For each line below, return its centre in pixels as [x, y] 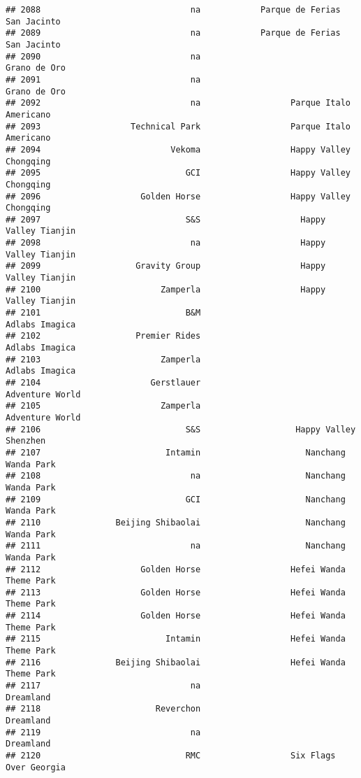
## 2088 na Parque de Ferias [173, 10]
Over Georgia [36, 767]
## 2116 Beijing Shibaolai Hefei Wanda [176, 662]
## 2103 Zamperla [103, 359]
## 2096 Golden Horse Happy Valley [178, 196]
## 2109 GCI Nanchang [176, 499]
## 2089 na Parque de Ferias [173, 33]
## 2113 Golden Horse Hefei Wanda [176, 592]
